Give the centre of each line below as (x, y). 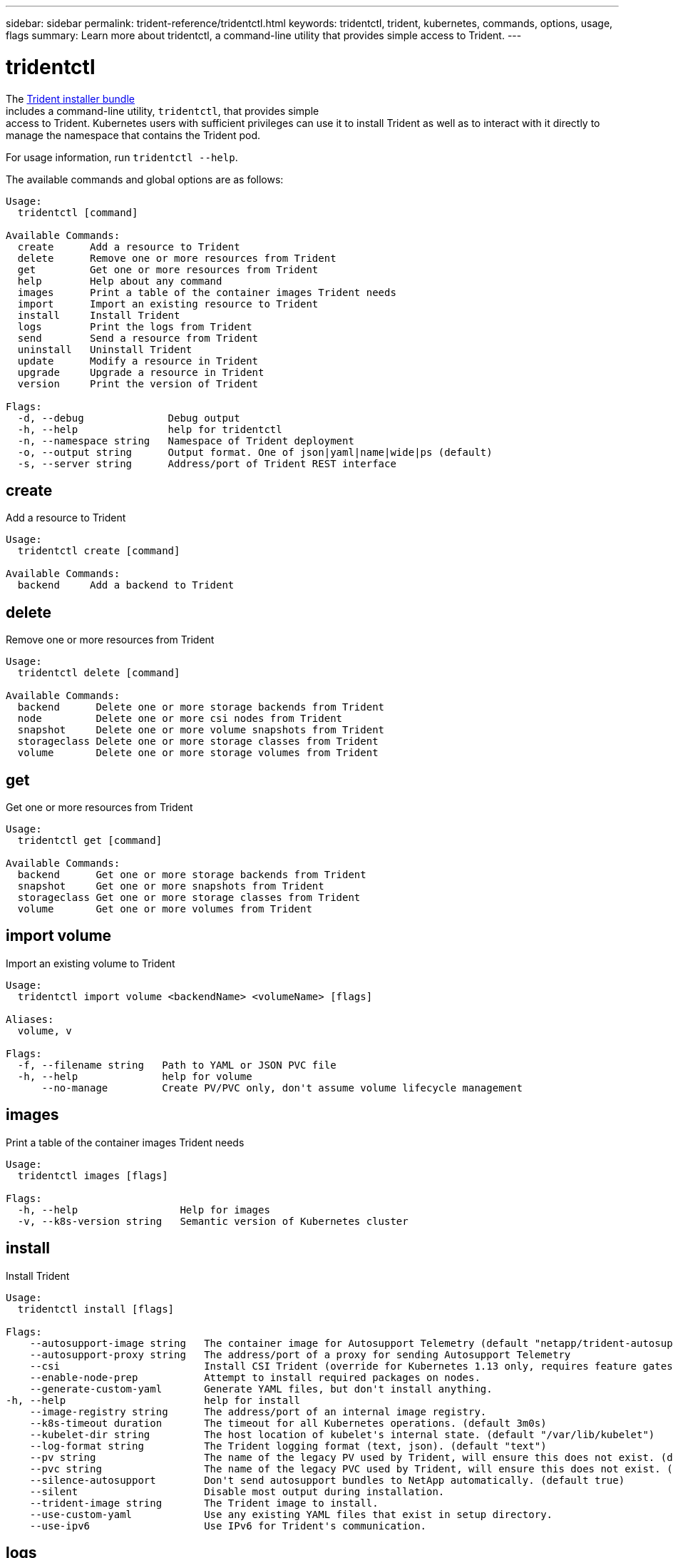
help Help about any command (120, 281)
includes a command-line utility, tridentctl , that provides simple (163, 111)
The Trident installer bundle (70, 98)
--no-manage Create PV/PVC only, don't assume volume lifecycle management (282, 1088)
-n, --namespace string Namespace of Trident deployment (186, 441)
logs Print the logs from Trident (135, 326)
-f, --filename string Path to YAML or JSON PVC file (177, 1065)
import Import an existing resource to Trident (168, 304)
